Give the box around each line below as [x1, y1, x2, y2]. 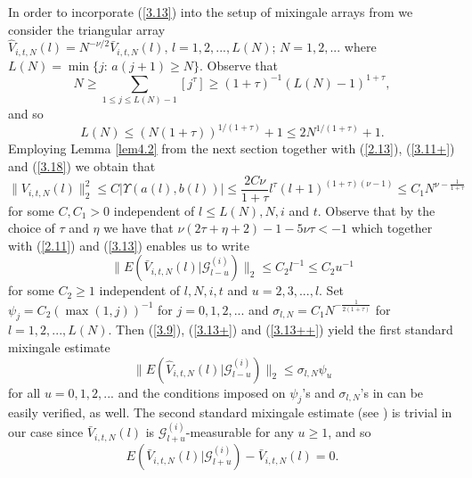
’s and [302, 383, 335, 401]
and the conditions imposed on [118, 383, 286, 401]
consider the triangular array [8, 20, 166, 38]
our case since [8, 423, 84, 441]
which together [351, 218, 433, 237]
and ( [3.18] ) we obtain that [8, 157, 156, 176]
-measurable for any [185, 423, 294, 441]
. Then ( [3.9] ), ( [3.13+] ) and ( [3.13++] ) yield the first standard [108, 320, 453, 339]
